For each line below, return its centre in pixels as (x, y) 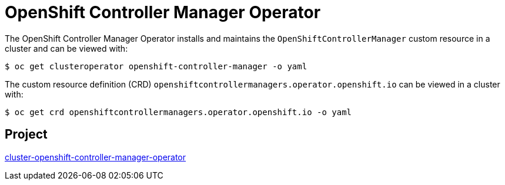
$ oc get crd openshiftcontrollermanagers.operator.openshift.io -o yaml (178, 112)
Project (26, 134)
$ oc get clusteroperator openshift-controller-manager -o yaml (156, 66)
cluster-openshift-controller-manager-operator (96, 157)
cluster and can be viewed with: (66, 48)
